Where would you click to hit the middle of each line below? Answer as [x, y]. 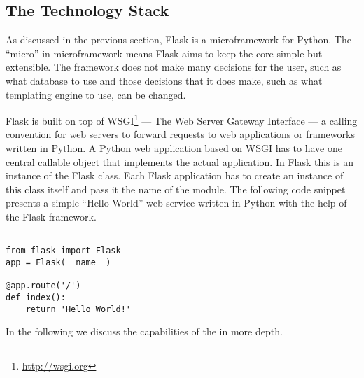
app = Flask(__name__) [58, 262]
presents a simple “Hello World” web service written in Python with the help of [176, 203]
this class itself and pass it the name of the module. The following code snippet [176, 189]
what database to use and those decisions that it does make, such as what [164, 80]
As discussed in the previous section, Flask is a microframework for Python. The [178, 40]
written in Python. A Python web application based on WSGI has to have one [174, 148]
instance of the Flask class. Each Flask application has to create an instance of [175, 175]
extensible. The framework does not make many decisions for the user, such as [174, 67]
